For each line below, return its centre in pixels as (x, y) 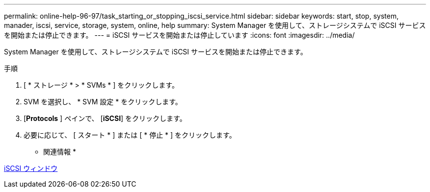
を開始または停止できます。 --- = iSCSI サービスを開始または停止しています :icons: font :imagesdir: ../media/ (179, 35)
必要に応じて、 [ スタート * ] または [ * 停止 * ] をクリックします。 (130, 135)
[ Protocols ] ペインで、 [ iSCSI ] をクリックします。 (105, 118)
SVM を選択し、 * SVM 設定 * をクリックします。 (103, 102)
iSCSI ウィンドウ (31, 168)
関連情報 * (60, 152)
